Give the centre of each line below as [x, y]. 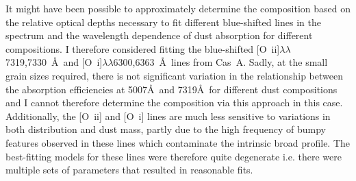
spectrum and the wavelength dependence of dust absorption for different [159, 35]
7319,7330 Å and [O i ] [54, 62]
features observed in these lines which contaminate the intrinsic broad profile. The [178, 142]
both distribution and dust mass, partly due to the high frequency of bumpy [166, 129]
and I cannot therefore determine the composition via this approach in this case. [174, 102]
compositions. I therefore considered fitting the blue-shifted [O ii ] [143, 48]
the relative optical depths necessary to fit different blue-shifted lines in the [163, 22]
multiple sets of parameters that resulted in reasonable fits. [129, 170]
